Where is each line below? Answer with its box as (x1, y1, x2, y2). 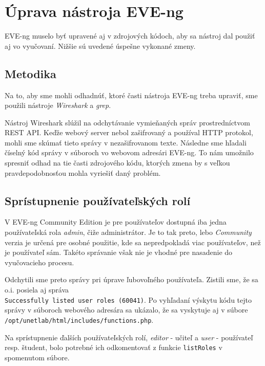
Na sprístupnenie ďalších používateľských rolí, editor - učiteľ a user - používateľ (5, 332, 253, 342)
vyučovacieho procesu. (5, 257, 74, 267)
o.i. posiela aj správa (5, 284, 69, 295)
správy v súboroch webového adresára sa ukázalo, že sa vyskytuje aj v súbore (5, 304, 248, 315)
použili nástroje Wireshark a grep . (5, 100, 111, 111)
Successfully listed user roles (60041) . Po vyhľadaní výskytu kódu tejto (5, 294, 252, 305)
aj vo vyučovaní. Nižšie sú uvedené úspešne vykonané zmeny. (5, 40, 196, 51)
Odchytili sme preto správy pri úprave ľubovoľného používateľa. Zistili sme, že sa (5, 274, 258, 285)
